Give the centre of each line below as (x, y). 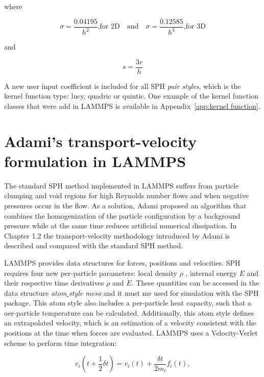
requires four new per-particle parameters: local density (91, 273)
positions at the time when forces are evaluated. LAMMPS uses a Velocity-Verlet (131, 333)
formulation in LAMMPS (95, 161)
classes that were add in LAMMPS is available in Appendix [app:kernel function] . (132, 105)
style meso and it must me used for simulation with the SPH (164, 292)
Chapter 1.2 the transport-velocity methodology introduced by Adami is (117, 235)
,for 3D (195, 27)
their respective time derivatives (54, 283)
